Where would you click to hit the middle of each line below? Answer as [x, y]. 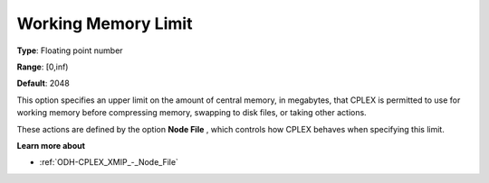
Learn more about [51, 145]
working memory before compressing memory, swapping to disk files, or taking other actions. [192, 113]
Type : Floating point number [70, 50]
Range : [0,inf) [43, 67]
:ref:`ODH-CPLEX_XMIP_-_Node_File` [109, 162]
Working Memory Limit [105, 23]
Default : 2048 [43, 83]
